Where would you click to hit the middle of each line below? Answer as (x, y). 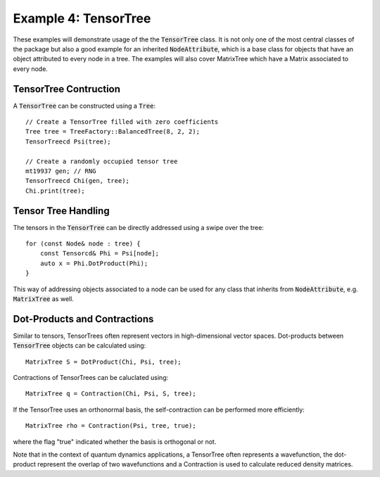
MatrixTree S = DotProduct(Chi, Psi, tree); (104, 362)
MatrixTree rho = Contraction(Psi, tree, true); (111, 426)
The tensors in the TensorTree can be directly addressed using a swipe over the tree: (138, 227)
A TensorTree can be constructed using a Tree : (84, 106)
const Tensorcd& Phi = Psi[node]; (100, 254)
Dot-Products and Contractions (83, 319)
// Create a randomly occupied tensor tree (102, 161)
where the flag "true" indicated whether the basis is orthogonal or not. (115, 441)
